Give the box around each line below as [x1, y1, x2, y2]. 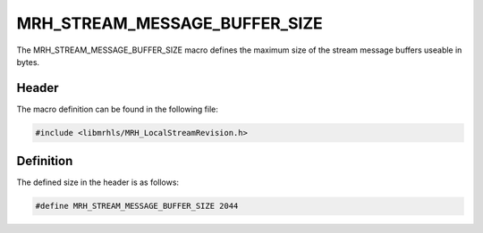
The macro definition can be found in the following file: [16, 104, 219, 114]
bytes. [16, 56, 40, 67]
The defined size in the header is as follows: [16, 177, 179, 187]
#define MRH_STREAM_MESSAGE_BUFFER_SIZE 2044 [35, 201, 239, 212]
